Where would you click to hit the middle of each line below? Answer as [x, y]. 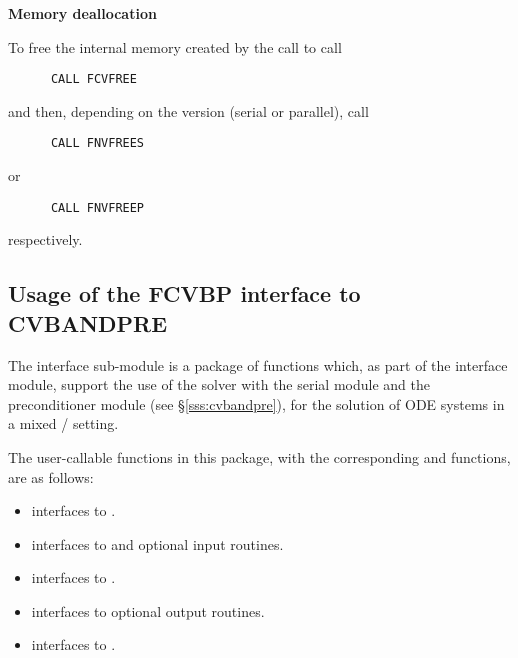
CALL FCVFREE [93, 79]
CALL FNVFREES [97, 143]
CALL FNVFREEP [97, 207]
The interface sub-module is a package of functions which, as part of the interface [258, 364]
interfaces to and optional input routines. [157, 543]
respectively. [45, 239]
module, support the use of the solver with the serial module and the [219, 384]
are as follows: [51, 476]
